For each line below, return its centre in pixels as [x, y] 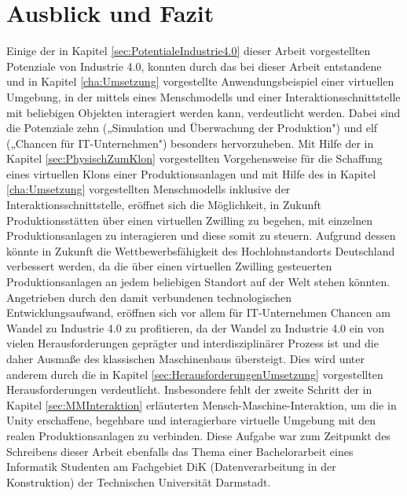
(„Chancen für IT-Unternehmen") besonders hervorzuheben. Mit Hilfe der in [190, 143]
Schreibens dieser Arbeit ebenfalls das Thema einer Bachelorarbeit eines [180, 451]
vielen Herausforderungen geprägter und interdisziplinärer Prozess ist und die [192, 343]
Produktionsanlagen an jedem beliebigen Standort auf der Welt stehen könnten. [198, 282]
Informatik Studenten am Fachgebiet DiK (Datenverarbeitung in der [171, 467]
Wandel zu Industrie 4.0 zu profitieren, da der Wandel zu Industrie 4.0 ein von [196, 327]
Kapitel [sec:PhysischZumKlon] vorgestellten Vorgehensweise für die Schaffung [194, 158]
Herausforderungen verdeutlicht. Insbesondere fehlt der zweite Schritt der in [189, 389]
